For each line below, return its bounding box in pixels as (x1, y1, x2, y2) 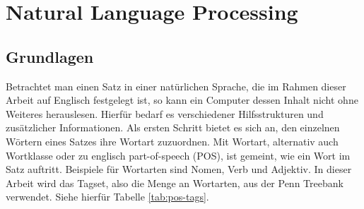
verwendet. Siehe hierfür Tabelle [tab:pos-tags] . (6, 189, 209, 204)
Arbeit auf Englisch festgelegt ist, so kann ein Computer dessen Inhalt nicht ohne (6, 92, 358, 107)
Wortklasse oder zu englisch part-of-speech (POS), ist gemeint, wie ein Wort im (6, 148, 351, 162)
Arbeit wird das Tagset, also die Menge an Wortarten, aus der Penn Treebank (6, 175, 344, 190)
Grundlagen (6, 45, 94, 67)
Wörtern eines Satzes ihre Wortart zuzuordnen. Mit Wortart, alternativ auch (6, 133, 339, 148)
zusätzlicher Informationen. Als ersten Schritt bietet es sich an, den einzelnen (6, 120, 340, 135)
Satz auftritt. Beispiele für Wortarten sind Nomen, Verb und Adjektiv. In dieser (6, 162, 352, 177)
